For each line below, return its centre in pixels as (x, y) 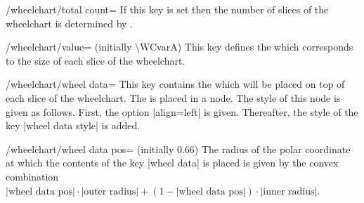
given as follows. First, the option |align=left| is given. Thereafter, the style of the (182, 111)
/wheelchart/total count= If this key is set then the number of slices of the (167, 9)
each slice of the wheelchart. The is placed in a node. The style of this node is (173, 97)
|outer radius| (110, 191)
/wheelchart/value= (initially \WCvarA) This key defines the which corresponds (180, 47)
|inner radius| (289, 191)
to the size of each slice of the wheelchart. (96, 60)
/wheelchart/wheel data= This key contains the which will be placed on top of (175, 84)
